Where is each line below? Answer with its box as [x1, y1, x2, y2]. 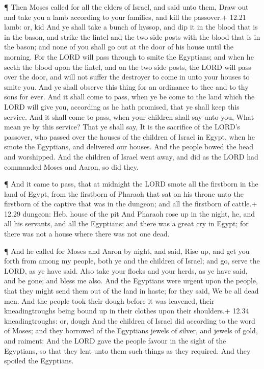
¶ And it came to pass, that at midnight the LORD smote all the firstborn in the [4, 178, 258, 189]
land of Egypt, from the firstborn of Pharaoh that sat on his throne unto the [4, 188, 244, 199]
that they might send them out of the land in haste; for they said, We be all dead [4, 285, 259, 296]
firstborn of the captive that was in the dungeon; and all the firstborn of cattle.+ [4, 198, 257, 209]
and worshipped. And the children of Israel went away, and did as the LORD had [4, 151, 258, 162]
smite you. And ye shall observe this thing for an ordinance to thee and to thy [4, 81, 249, 92]
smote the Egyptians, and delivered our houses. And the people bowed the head [4, 141, 254, 152]
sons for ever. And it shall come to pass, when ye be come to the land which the [4, 91, 255, 102]
